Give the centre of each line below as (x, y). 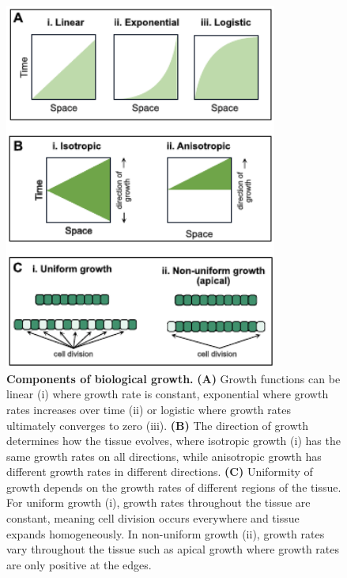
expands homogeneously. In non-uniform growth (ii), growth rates (166, 533)
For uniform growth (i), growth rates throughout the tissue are (158, 502)
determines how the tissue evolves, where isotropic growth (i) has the (173, 441)
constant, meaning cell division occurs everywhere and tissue (153, 518)
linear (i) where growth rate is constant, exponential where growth (168, 394)
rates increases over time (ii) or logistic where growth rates (149, 409)
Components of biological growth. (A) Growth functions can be (173, 378)
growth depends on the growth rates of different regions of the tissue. (174, 487)
